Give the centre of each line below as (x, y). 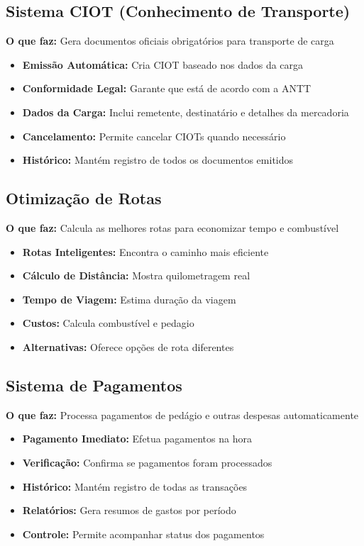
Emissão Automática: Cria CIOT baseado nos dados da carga (163, 64)
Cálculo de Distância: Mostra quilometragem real (136, 275)
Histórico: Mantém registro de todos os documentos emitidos (158, 160)
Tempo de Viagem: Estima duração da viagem (129, 299)
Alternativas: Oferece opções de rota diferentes (128, 346)
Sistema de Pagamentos (94, 385)
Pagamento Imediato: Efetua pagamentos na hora (137, 439)
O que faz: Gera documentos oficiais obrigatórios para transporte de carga (170, 41)
